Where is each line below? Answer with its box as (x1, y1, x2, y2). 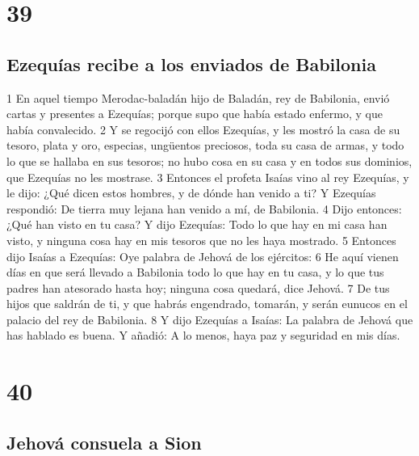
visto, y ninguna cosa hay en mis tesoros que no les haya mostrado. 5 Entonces (6, 231, 396, 248)
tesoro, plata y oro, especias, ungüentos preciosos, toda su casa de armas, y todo (6, 137, 404, 154)
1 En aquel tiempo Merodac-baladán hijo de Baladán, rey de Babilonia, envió (6, 89, 390, 106)
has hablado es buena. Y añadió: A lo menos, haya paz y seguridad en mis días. (6, 327, 400, 344)
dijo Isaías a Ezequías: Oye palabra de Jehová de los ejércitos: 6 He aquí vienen (6, 247, 399, 264)
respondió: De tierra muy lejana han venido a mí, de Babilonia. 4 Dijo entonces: (6, 200, 402, 217)
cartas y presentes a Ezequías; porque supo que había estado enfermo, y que (6, 105, 383, 122)
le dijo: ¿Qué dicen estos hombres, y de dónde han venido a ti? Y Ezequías (6, 184, 376, 201)
